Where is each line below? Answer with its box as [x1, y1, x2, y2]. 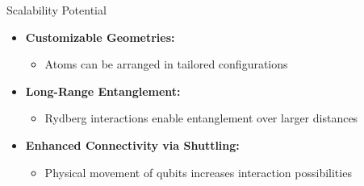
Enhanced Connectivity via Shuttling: [25, 136, 240, 153]
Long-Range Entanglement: [25, 82, 181, 99]
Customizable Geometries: [25, 28, 175, 45]
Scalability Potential [6, 2, 107, 18]
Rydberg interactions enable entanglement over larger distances [44, 110, 358, 126]
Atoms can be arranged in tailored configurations [44, 56, 288, 72]
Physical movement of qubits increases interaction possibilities [44, 163, 352, 180]
